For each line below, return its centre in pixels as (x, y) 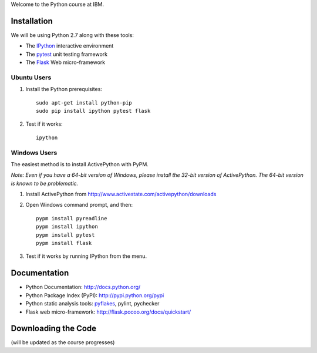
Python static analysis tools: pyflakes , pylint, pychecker (92, 304)
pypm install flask (64, 243)
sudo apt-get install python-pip (84, 102)
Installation (32, 21)
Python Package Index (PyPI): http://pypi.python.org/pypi (95, 295)
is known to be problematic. (45, 183)
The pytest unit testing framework (67, 54)
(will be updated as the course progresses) (63, 342)
